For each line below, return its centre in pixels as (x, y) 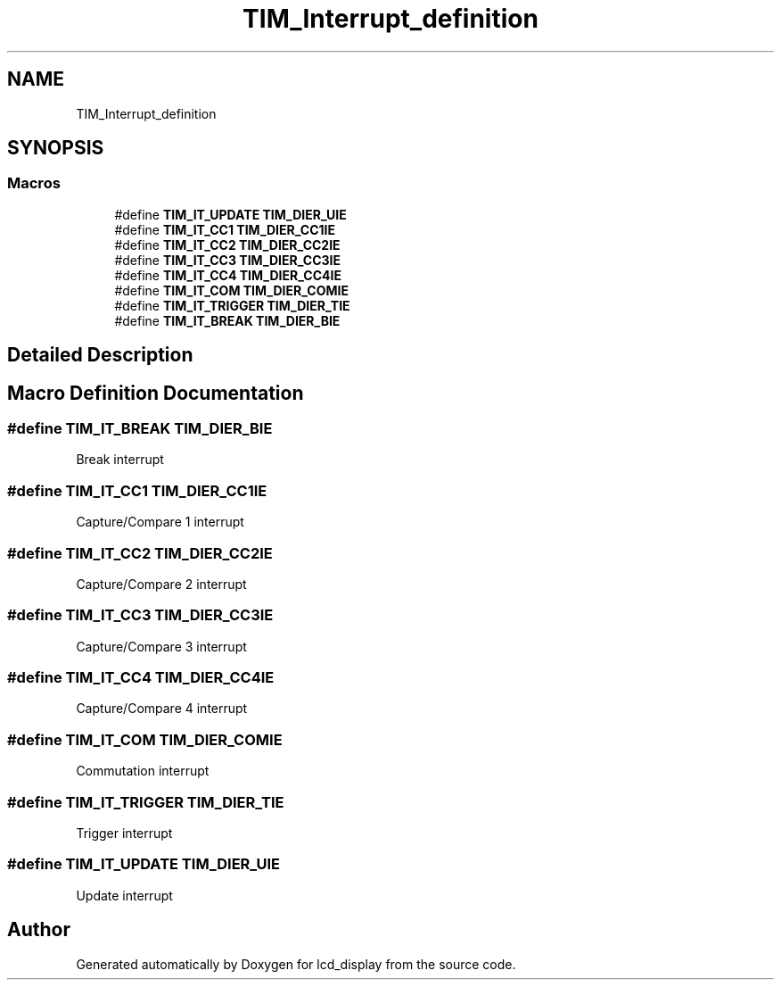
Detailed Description (100, 355)
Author (39, 930)
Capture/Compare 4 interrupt (162, 709)
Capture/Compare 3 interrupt (161, 646)
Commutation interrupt (143, 771)
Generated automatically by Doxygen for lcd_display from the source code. (296, 964)
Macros (34, 183)
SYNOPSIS (56, 148)
